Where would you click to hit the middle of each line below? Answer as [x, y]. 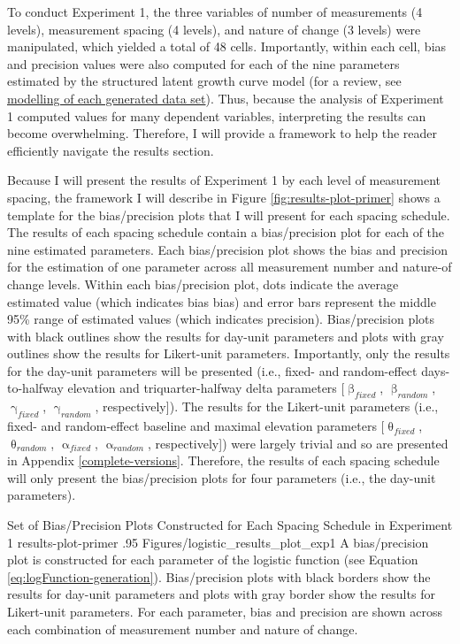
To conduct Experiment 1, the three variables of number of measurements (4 [215, 11]
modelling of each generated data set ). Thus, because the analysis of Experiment [226, 98]
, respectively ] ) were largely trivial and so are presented [298, 443]
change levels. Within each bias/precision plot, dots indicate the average [203, 284]
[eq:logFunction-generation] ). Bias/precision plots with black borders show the [219, 576]
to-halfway [35, 388]
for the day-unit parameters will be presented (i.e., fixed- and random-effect [212, 370]
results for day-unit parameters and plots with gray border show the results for [221, 594]
